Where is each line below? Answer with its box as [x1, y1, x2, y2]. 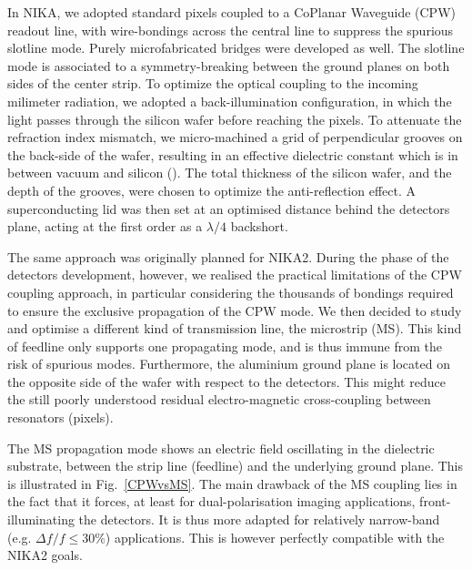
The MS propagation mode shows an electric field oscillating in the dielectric [7, 438, 435, 457]
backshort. [230, 217, 288, 236]
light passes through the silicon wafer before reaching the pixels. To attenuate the [7, 109, 462, 128]
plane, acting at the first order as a [7, 217, 203, 236]
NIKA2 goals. [7, 545, 83, 565]
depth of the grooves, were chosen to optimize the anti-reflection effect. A [7, 180, 416, 199]
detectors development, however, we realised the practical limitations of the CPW [7, 265, 462, 284]
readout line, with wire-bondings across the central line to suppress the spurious [7, 20, 454, 39]
